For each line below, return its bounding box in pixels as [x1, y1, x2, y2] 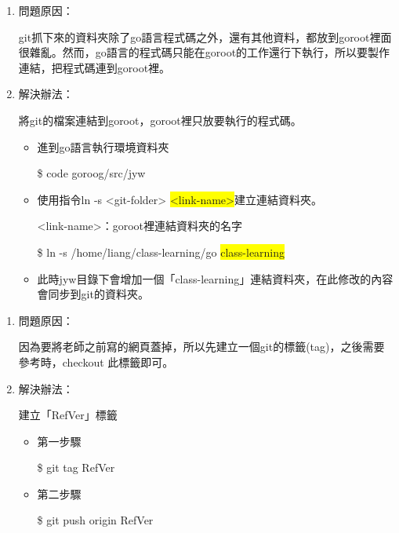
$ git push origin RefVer [37, 512, 154, 528]
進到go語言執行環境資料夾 [37, 138, 169, 155]
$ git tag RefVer [37, 459, 115, 476]
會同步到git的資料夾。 [37, 286, 149, 302]
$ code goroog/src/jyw [37, 165, 146, 181]
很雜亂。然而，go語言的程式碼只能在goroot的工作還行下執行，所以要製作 [18, 44, 390, 60]
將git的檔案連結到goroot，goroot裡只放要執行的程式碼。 [18, 111, 302, 128]
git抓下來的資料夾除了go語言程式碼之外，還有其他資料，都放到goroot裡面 [18, 28, 392, 45]
